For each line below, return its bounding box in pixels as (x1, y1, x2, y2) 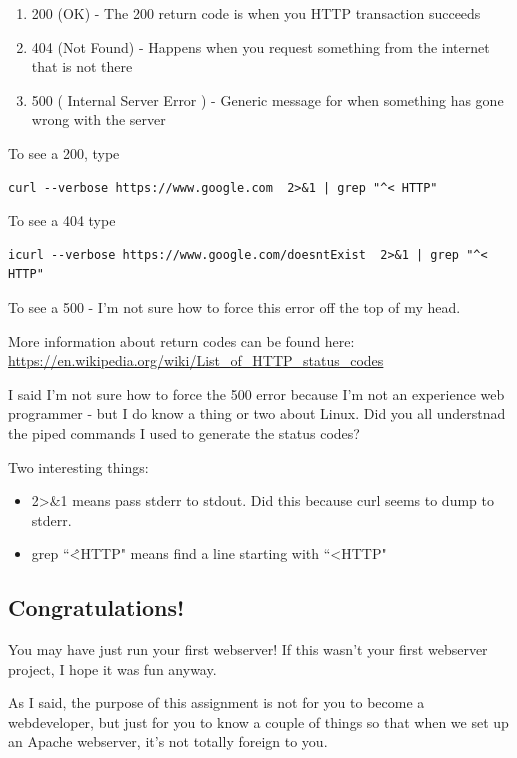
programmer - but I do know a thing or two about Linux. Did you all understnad (8, 403, 506, 424)
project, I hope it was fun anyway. (8, 658, 217, 679)
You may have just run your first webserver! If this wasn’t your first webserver (8, 639, 488, 660)
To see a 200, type (8, 142, 120, 163)
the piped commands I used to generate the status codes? (8, 422, 360, 443)
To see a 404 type (8, 210, 116, 231)
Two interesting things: (8, 456, 149, 477)
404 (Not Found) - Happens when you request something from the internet (31, 36, 490, 57)
